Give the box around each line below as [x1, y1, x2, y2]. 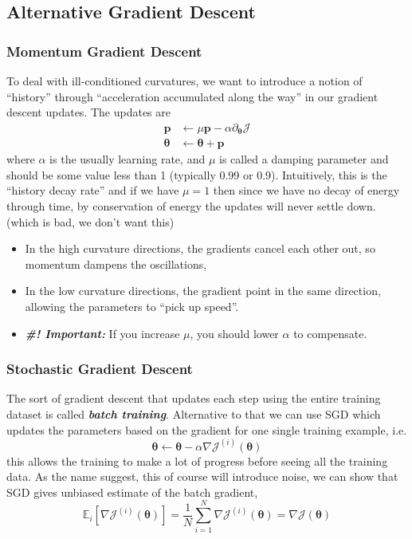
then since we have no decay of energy [213, 182, 400, 199]
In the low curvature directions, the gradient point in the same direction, [25, 282, 381, 299]
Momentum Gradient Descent [6, 41, 202, 61]
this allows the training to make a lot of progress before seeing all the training [6, 452, 388, 469]
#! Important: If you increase [25, 325, 180, 341]
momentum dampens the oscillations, [25, 255, 207, 272]
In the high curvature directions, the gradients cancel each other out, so [25, 240, 375, 257]
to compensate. [293, 325, 367, 341]
